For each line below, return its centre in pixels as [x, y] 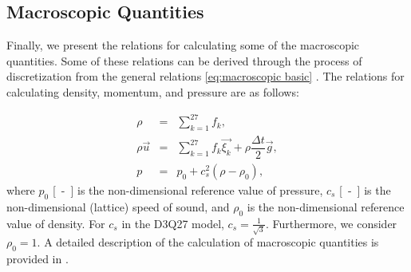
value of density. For [56, 223]
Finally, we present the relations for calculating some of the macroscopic [183, 45]
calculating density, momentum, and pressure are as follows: [153, 91]
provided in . [38, 259]
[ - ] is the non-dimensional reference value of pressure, [188, 190]
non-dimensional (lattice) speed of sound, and [118, 206]
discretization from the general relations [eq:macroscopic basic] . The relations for [205, 76]
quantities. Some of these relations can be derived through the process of [184, 60]
